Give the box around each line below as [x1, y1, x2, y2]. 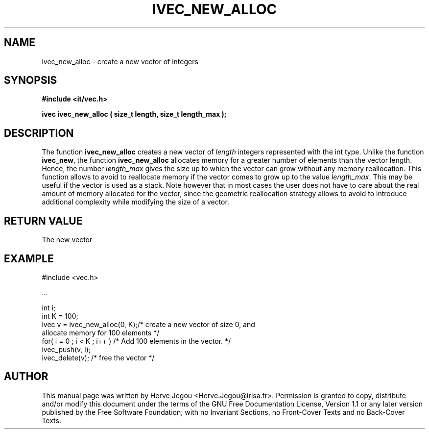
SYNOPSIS [4, 74, 57, 87]
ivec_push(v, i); [42, 345, 91, 354]
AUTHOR [4, 370, 48, 383]
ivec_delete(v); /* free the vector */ [42, 353, 155, 362]
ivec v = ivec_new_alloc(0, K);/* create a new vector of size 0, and [42, 320, 255, 329]
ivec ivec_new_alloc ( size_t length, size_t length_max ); [42, 110, 227, 119]
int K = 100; [42, 311, 78, 320]
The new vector [42, 235, 93, 244]
